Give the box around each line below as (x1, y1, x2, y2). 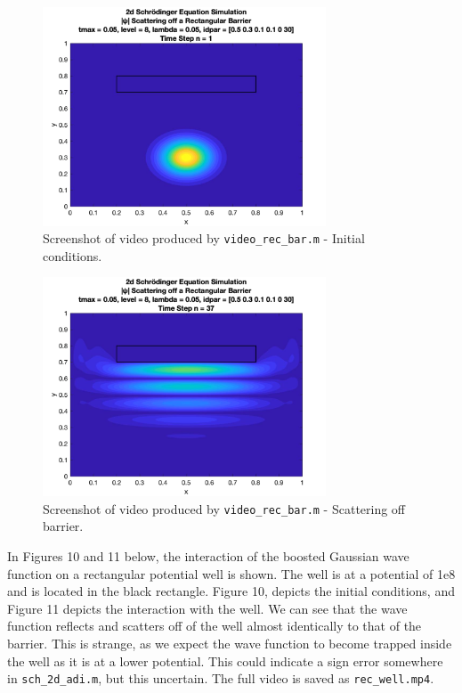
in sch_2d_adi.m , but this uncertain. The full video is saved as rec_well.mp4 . (7, 669, 434, 688)
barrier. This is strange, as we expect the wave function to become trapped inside (7, 633, 452, 652)
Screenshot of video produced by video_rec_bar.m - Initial (43, 229, 365, 248)
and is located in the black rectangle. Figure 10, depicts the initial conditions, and (7, 582, 455, 600)
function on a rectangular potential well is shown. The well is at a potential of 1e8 (7, 564, 456, 583)
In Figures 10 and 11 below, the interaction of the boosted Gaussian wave (7, 546, 409, 565)
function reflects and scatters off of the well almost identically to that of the (7, 616, 422, 635)
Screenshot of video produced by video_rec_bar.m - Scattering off (43, 499, 406, 518)
